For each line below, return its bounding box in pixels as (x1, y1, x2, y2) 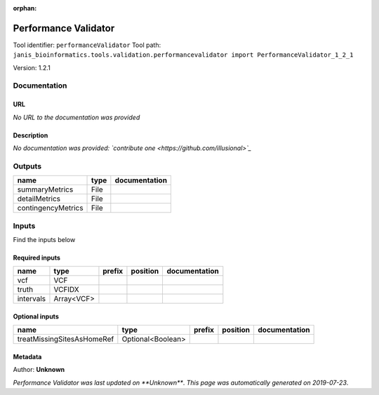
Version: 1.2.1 (13, 63, 51, 72)
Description (13, 130, 48, 140)
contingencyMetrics (17, 203, 84, 213)
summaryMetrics (17, 185, 74, 194)
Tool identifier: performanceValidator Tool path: (13, 41, 161, 49)
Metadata (13, 352, 42, 361)
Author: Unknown (13, 366, 65, 374)
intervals (17, 294, 46, 304)
